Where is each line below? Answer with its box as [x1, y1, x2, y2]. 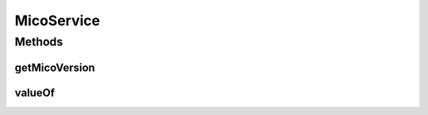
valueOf [14, 86, 55, 99]
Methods [14, 35, 63, 49]
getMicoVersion [14, 61, 95, 74]
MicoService [14, 12, 101, 29]
